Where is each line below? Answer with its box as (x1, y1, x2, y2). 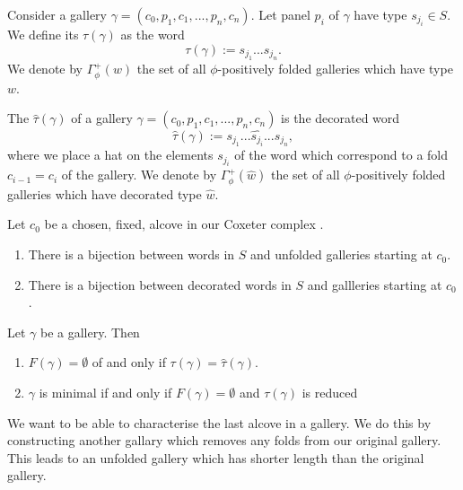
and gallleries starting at (307, 275, 442, 293)
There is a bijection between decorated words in (28, 275, 292, 293)
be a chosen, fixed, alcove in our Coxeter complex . (44, 214, 324, 233)
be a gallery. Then (40, 322, 140, 341)
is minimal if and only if (39, 383, 172, 402)
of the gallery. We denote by (61, 165, 217, 184)
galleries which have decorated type (7, 184, 202, 203)
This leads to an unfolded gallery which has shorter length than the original (7, 448, 424, 467)
